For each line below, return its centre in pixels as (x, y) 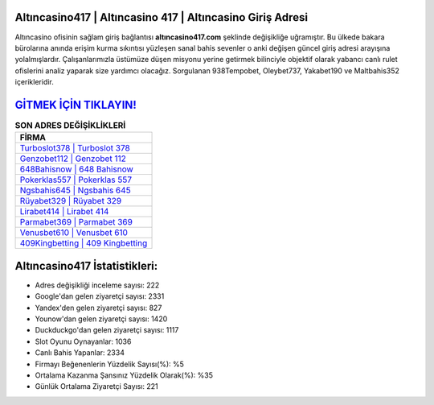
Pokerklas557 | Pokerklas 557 (76, 180)
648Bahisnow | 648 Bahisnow (77, 169)
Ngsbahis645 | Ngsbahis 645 (76, 191)
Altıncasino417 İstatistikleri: (86, 266)
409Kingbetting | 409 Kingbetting (84, 243)
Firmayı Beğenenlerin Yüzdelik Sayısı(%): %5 (110, 364)
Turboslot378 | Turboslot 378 (75, 148)
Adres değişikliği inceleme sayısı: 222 (97, 285)
